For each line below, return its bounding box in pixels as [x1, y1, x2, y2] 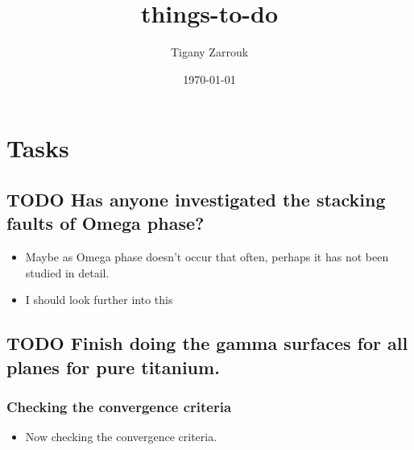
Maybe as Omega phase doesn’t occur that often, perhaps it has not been [25, 248, 389, 265]
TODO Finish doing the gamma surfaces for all [6, 331, 408, 356]
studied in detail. [25, 264, 110, 281]
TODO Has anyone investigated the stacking [6, 186, 386, 211]
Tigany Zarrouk [170, 44, 249, 60]
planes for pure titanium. [6, 354, 220, 379]
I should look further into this [25, 291, 173, 308]
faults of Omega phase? [6, 210, 205, 235]
